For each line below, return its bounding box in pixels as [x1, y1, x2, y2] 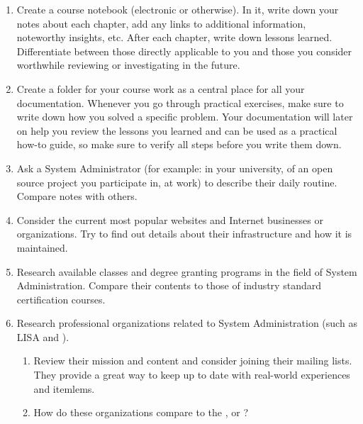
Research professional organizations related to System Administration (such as [16, 316, 357, 330]
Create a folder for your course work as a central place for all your [16, 81, 305, 96]
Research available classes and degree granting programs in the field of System [16, 264, 357, 279]
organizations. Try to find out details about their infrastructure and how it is [16, 226, 352, 241]
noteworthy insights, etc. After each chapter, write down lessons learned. [16, 30, 333, 45]
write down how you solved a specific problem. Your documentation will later [16, 109, 353, 124]
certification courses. [16, 291, 106, 306]
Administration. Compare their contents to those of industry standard [16, 278, 321, 293]
